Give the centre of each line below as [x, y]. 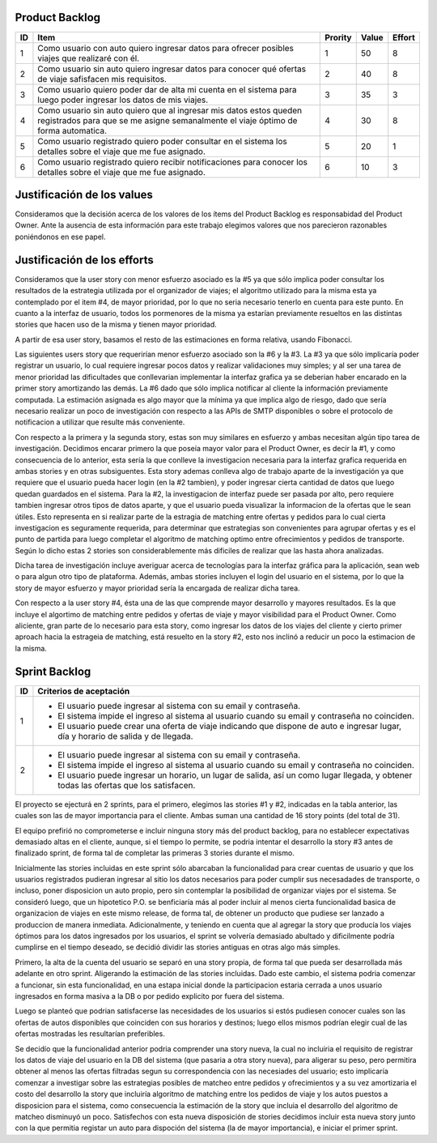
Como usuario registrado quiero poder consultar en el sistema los [162, 141]
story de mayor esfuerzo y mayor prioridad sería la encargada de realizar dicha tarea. [157, 588]
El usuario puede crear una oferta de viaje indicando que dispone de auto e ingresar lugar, [230, 726]
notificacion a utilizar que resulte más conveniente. [100, 422]
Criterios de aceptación [84, 691]
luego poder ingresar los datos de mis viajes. [123, 100]
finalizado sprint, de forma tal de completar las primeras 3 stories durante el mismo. [155, 853]
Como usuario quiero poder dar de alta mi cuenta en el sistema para [167, 89]
